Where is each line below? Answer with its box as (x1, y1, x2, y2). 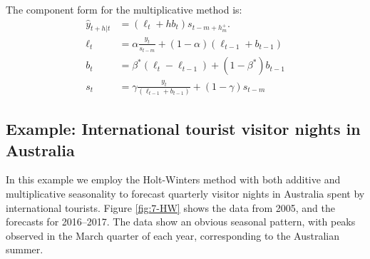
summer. (6, 242, 43, 257)
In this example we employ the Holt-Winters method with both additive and (6, 172, 341, 187)
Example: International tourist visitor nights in (6, 118, 361, 140)
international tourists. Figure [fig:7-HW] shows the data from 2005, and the (6, 200, 335, 215)
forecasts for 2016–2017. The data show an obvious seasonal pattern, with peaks (6, 214, 356, 229)
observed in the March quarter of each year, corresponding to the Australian (6, 228, 340, 243)
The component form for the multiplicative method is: (6, 2, 242, 16)
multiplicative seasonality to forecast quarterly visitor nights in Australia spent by (6, 186, 365, 201)
